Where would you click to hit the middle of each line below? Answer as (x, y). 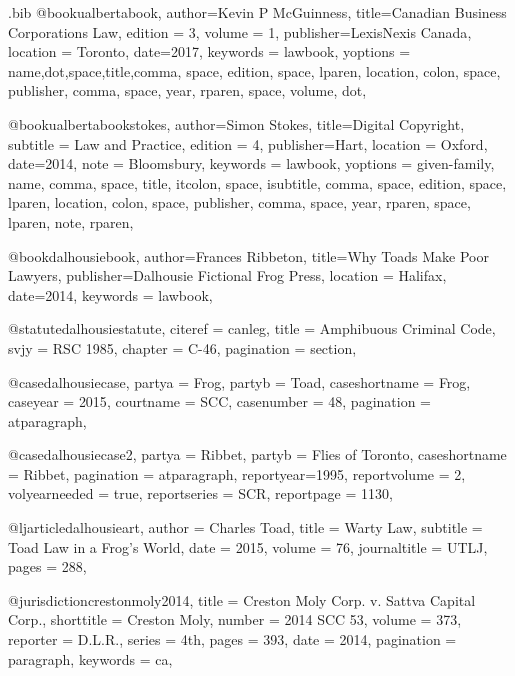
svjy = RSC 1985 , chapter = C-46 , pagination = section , (182, 347)
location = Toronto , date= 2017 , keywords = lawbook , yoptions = (209, 51)
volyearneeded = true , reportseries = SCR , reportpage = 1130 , (200, 493)
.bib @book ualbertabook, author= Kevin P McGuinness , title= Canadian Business (257, 12)
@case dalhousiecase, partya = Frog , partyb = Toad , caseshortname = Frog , (239, 381)
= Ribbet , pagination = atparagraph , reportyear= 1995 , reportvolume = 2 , (237, 473)
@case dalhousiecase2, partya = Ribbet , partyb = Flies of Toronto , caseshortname (257, 454)
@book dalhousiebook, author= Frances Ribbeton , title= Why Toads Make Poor (248, 255)
